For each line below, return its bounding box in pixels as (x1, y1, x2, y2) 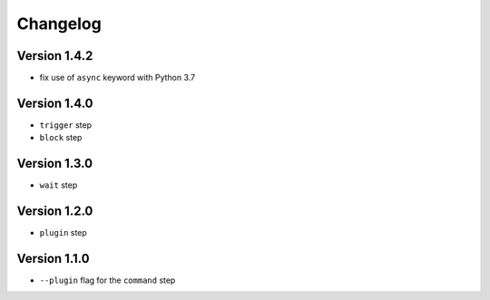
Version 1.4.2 (16, 48, 93, 63)
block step (39, 132, 83, 143)
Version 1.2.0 (16, 204, 93, 219)
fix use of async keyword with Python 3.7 (39, 73, 196, 83)
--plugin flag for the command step (39, 275, 176, 285)
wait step (39, 179, 78, 190)
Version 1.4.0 (16, 95, 93, 111)
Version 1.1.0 (16, 250, 90, 266)
